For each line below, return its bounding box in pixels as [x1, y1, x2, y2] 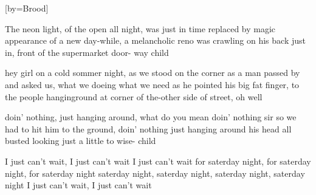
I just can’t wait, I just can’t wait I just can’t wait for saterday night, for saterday [5, 154, 311, 167]
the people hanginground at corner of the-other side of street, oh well [5, 90, 263, 103]
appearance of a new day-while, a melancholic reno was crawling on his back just [5, 34, 306, 47]
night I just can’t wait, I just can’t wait [5, 179, 152, 191]
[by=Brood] [5, 2, 49, 14]
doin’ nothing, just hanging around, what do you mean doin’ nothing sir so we [5, 111, 297, 123]
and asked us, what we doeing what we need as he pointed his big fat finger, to [5, 78, 300, 91]
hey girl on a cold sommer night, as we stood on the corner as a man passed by [5, 66, 300, 79]
